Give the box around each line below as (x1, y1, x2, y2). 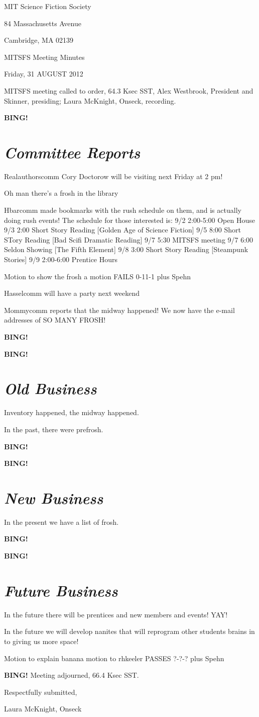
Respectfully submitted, (4, 686, 77, 697)
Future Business (4, 580, 118, 601)
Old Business (4, 378, 97, 399)
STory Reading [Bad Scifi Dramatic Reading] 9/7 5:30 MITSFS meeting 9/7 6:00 (4, 234, 253, 245)
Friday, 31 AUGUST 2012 (4, 68, 83, 79)
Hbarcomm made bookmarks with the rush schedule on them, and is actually (4, 205, 241, 215)
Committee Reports (4, 141, 141, 163)
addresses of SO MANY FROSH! (4, 314, 106, 325)
